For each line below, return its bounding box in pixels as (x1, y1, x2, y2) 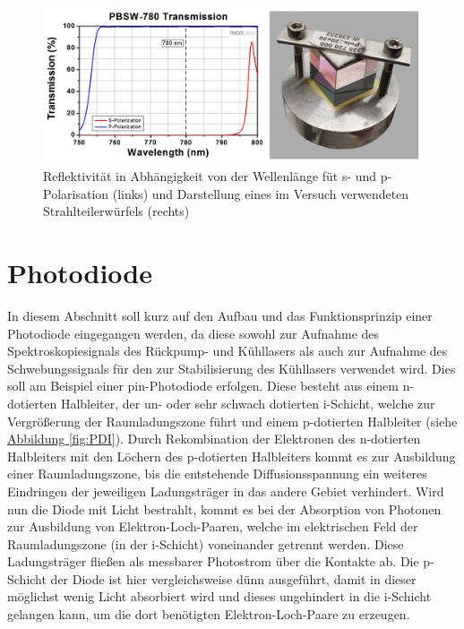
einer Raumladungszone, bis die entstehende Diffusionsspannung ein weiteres (7, 464, 427, 483)
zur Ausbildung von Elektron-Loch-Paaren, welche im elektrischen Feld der (7, 517, 418, 536)
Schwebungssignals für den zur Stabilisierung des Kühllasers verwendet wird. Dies (7, 358, 456, 377)
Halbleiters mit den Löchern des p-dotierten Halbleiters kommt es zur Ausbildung (7, 446, 456, 465)
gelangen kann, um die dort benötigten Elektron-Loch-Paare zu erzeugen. (7, 605, 410, 624)
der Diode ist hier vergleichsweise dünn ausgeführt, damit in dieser (50, 569, 417, 588)
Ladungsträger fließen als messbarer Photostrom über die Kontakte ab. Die (7, 552, 419, 571)
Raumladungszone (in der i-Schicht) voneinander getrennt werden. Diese (7, 534, 404, 553)
